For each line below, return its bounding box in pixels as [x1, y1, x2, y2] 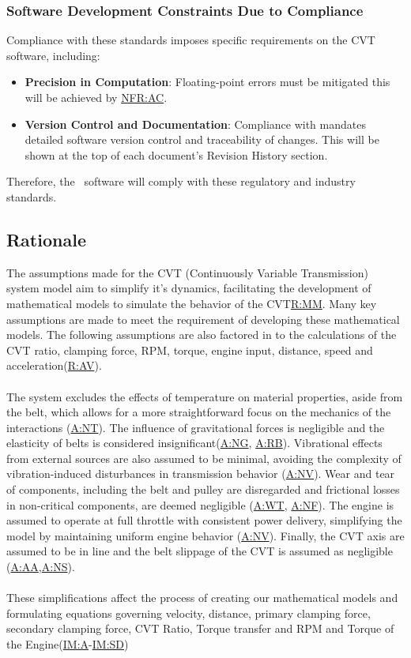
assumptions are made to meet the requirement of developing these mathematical [6, 310, 400, 327]
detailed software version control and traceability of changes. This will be [25, 131, 379, 148]
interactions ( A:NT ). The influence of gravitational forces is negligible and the [6, 419, 385, 435]
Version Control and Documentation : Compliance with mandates [25, 115, 366, 132]
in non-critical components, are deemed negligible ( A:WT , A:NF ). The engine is [6, 496, 394, 513]
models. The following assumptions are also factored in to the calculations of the [6, 326, 397, 343]
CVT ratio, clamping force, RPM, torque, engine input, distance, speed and [6, 341, 373, 358]
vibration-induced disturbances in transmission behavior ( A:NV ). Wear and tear [6, 465, 395, 482]
